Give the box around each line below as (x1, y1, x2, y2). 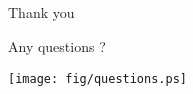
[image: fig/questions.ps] (8, 71, 187, 86)
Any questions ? (8, 35, 106, 56)
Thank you (8, 2, 75, 23)
